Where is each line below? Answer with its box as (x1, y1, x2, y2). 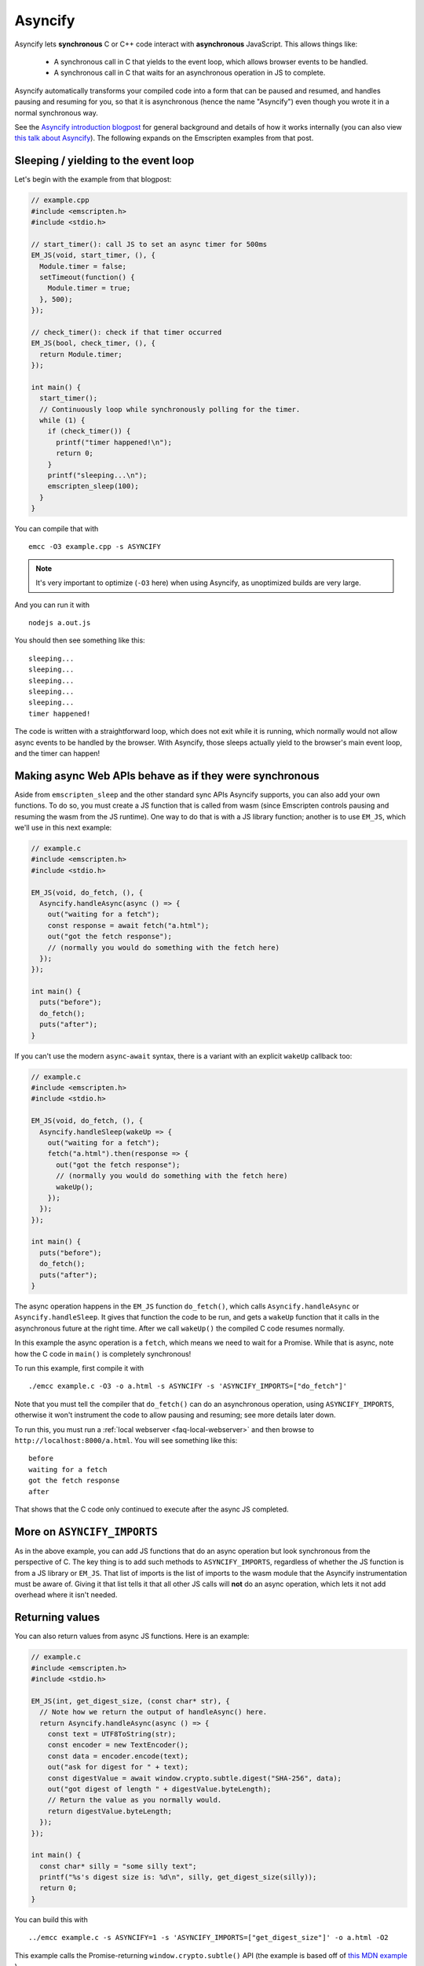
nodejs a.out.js (28, 618, 91, 628)
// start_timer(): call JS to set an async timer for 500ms (31, 240, 268, 249)
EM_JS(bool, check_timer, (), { (31, 339, 156, 348)
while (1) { (39, 415, 86, 425)
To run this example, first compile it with (14, 1363, 144, 1372)
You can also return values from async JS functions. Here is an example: (14, 1632, 250, 1641)
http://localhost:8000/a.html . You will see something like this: (14, 1435, 238, 1445)
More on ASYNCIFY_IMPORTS (14, 1525, 159, 1538)
